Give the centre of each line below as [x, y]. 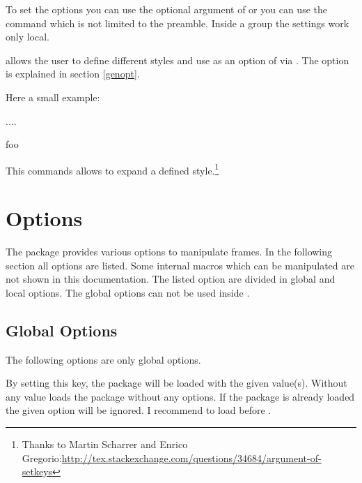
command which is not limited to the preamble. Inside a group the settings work [178, 23]
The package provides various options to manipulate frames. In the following [169, 252]
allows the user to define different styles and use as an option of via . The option [178, 60]
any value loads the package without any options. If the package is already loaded [180, 396]
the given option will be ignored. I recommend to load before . [139, 410]
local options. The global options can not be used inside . [128, 292]
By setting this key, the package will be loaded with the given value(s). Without [176, 383]
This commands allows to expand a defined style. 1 [112, 169]
